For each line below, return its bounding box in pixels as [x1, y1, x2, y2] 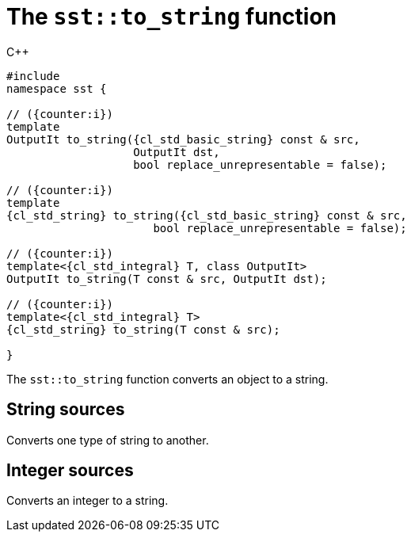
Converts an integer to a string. [6, 494, 169, 508]
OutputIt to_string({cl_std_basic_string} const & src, [6, 132, 360, 146]
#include [6, 69, 60, 82]
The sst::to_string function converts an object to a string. [6, 372, 329, 386]
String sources [6, 399, 125, 420]
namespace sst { [6, 82, 107, 95]
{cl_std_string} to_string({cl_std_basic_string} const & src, [6, 208, 407, 222]
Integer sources [6, 460, 134, 481]
